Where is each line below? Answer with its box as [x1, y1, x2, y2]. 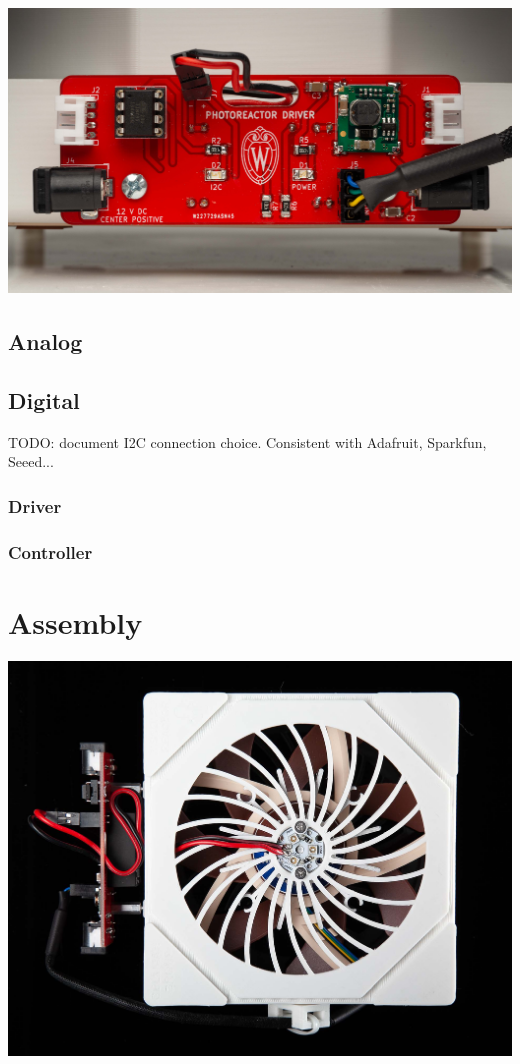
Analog [8, 325, 83, 356]
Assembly [8, 601, 143, 642]
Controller [8, 539, 93, 564]
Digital [8, 384, 80, 415]
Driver [8, 493, 62, 518]
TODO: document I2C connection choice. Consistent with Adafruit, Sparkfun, [8, 431, 487, 452]
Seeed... [8, 451, 54, 472]
